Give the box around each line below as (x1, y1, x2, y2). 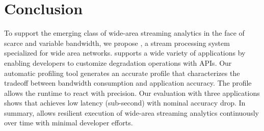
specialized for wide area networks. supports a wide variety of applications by (4, 47, 246, 58)
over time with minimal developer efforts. (4, 117, 133, 128)
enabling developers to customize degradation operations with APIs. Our (4, 57, 232, 68)
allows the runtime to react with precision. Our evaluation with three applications (4, 87, 260, 98)
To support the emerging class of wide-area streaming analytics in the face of (4, 28, 245, 38)
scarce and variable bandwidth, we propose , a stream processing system (4, 37, 230, 48)
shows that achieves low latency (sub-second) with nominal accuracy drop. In (4, 97, 246, 108)
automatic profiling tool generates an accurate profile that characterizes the (4, 67, 240, 78)
